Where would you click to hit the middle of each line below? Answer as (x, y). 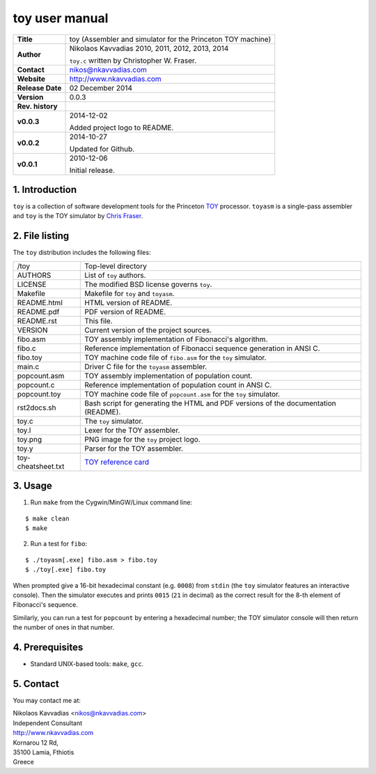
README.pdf (38, 311)
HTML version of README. (128, 302)
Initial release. (92, 170)
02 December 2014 (101, 88)
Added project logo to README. (122, 127)
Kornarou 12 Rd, (36, 743)
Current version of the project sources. (148, 330)
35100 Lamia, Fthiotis (44, 752)
